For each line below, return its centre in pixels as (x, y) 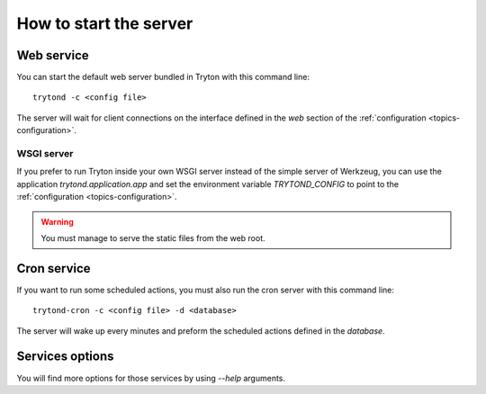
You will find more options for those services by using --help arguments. (151, 378)
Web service (53, 55)
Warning (57, 221)
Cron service (54, 269)
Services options (65, 357)
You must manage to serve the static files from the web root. (153, 237)
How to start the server (105, 23)
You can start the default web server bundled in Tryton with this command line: (163, 77)
